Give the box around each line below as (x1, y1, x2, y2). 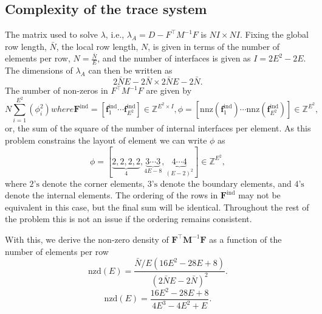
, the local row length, (56, 40, 139, 52)
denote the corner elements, (42, 176, 145, 189)
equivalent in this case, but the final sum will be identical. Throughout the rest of (5, 200, 309, 213)
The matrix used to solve (5, 28, 98, 41)
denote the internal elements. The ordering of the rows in (5, 189, 218, 201)
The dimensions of (5, 64, 73, 77)
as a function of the (209, 232, 282, 245)
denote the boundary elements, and (160, 176, 292, 189)
